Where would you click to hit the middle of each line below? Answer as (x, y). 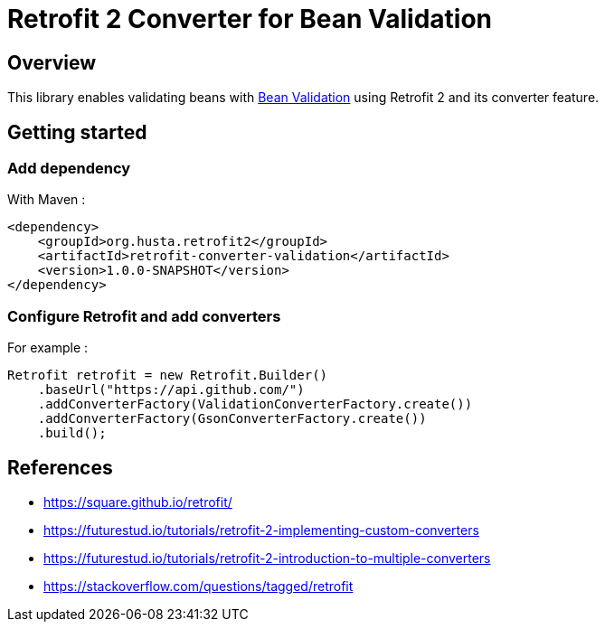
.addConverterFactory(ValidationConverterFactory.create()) (255, 404)
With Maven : (47, 200)
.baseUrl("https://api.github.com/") (171, 390)
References (60, 467)
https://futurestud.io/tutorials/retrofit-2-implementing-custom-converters (261, 530)
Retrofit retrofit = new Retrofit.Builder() (168, 376)
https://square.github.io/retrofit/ (138, 502)
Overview (52, 62)
